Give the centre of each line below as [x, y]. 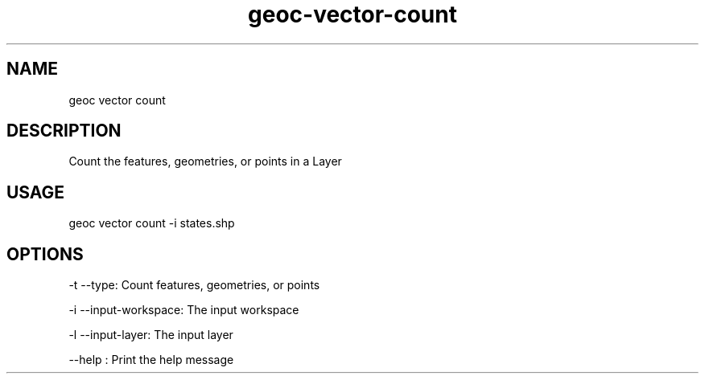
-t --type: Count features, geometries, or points [194, 285]
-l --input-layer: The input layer [151, 335]
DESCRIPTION [64, 131]
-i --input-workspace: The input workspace [184, 310]
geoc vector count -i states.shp [152, 223]
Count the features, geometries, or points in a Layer [205, 161]
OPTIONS [45, 254]
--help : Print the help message [151, 360]
